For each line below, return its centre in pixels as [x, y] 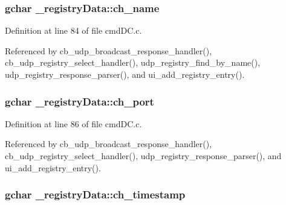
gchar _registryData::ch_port [80, 101]
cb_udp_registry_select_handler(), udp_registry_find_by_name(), [133, 62]
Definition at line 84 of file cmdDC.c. [73, 30]
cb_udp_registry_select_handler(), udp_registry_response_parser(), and [143, 156]
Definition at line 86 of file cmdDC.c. [73, 123]
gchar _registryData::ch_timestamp [95, 194]
